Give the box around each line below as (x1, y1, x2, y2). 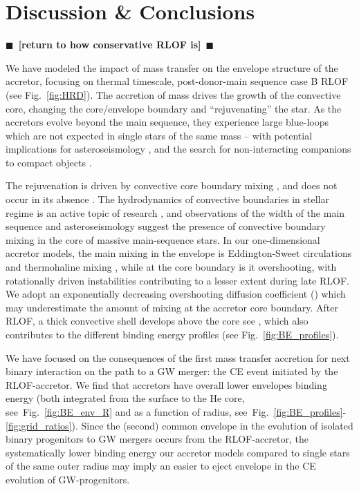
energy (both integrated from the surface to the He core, (6, 391, 245, 405)
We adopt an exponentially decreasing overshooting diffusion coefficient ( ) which (6, 287, 346, 301)
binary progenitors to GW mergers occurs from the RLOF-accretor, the (6, 432, 309, 446)
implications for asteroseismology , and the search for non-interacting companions (6, 142, 351, 156)
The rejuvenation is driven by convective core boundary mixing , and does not (6, 178, 338, 193)
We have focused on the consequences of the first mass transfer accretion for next (6, 350, 350, 365)
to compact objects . (6, 155, 92, 169)
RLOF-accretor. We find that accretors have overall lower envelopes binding (6, 377, 327, 392)
